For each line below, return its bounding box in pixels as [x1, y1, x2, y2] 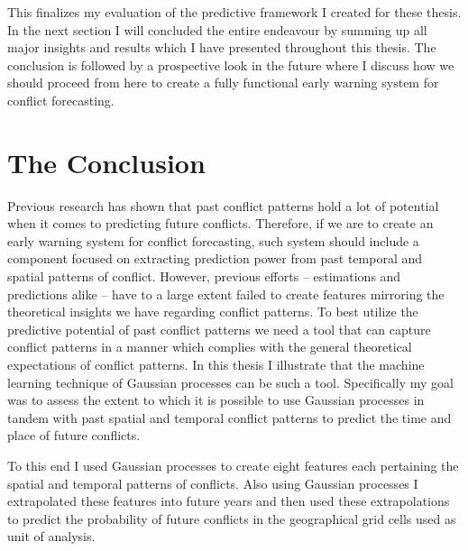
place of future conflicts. [7, 426, 141, 445]
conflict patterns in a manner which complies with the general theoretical [7, 337, 412, 356]
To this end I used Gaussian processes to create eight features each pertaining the [7, 456, 459, 474]
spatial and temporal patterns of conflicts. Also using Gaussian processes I [7, 473, 418, 492]
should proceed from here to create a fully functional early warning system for [7, 73, 439, 92]
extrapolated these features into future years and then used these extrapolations [7, 491, 450, 510]
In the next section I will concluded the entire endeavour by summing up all [7, 20, 427, 39]
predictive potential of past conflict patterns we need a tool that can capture [7, 319, 431, 338]
